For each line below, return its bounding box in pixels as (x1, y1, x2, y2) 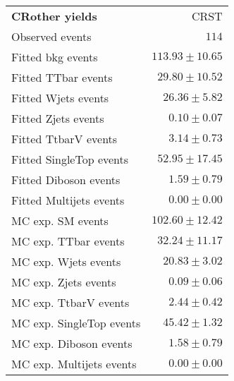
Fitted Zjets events (11, 110, 104, 126)
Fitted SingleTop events (11, 151, 129, 167)
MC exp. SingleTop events (11, 315, 141, 331)
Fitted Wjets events (11, 90, 109, 106)
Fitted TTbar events (11, 69, 113, 85)
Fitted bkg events (11, 49, 98, 65)
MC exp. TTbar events (11, 233, 125, 249)
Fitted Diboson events (11, 171, 121, 188)
